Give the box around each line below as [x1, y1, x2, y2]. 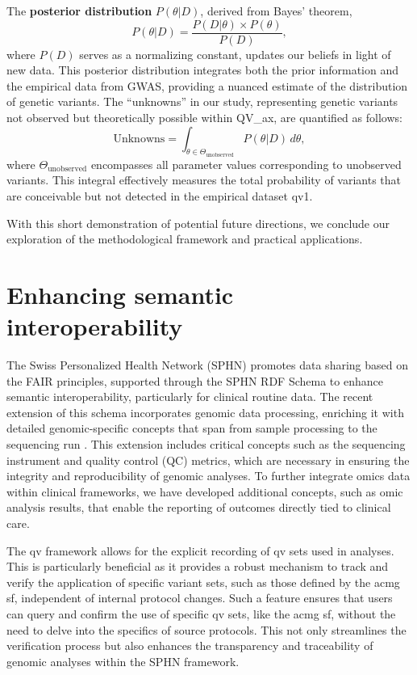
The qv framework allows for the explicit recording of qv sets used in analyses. [6, 542, 394, 559]
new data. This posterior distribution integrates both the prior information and [6, 61, 398, 78]
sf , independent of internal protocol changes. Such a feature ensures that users [6, 589, 393, 606]
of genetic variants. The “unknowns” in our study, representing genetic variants [6, 93, 398, 110]
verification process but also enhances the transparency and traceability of [6, 637, 373, 654]
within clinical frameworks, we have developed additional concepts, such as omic [6, 483, 403, 500]
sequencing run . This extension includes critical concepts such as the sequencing [6, 436, 406, 453]
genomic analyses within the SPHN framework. [6, 652, 240, 669]
